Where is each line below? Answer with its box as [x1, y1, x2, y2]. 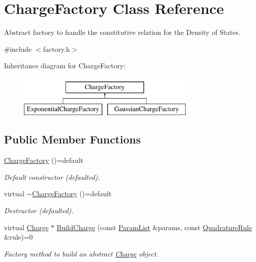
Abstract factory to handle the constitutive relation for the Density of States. [4, 27, 241, 37]
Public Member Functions [4, 131, 141, 147]
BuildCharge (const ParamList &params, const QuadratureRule [56, 222, 252, 232]
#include [4, 43, 32, 54]
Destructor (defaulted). [4, 205, 74, 216]
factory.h [43, 43, 70, 54]
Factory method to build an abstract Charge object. [4, 248, 159, 259]
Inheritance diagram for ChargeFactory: [4, 60, 126, 71]
